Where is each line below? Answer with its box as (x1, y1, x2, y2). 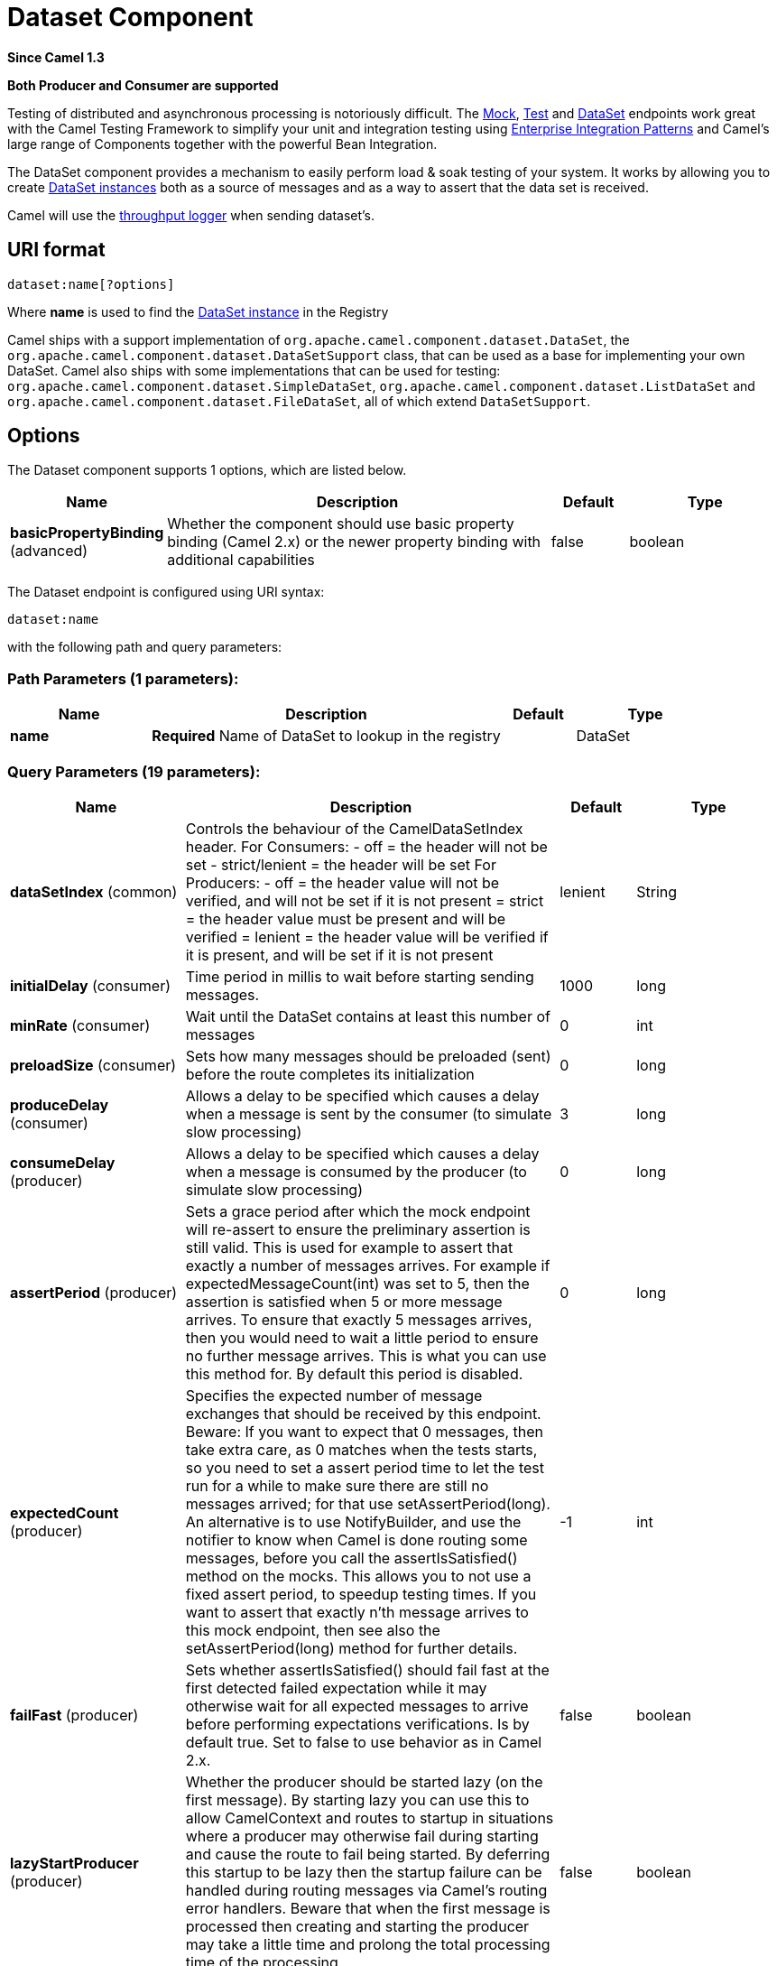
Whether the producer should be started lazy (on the (185, 1772, 543, 1791)
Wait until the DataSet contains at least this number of (185, 1006, 550, 1025)
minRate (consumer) (10, 1015, 151, 1034)
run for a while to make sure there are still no (185, 1476, 489, 1495)
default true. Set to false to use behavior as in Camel (185, 1732, 542, 1751)
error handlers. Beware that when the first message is (185, 1898, 550, 1917)
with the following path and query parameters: (7, 639, 282, 655)
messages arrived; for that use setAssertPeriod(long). (185, 1494, 550, 1513)
